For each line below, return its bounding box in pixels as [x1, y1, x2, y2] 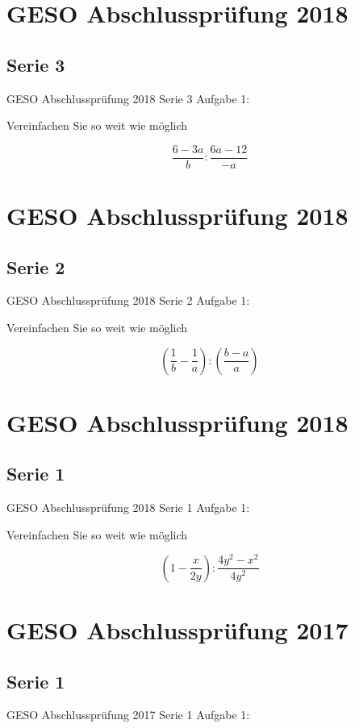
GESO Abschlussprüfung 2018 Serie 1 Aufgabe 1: [6, 499, 250, 516]
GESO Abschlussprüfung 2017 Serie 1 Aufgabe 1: [6, 706, 250, 723]
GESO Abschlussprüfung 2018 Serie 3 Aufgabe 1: [6, 89, 250, 106]
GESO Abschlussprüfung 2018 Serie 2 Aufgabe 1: [6, 292, 250, 309]
